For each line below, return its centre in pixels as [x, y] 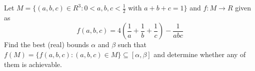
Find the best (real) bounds [46, 44]
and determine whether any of [200, 54]
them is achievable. [33, 64]
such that [132, 44]
